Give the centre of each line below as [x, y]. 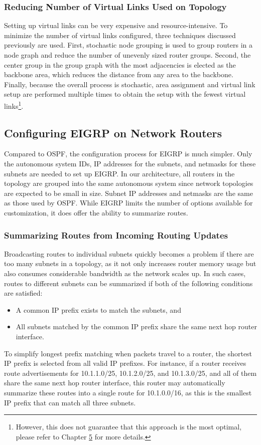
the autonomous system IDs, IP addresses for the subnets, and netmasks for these [130, 164]
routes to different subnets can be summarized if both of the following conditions [128, 283]
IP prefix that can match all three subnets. [70, 402]
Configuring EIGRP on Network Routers [113, 133]
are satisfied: [23, 293]
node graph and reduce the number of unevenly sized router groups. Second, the [127, 55]
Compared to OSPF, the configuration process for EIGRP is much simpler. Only [128, 154]
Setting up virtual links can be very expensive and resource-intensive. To [116, 25]
